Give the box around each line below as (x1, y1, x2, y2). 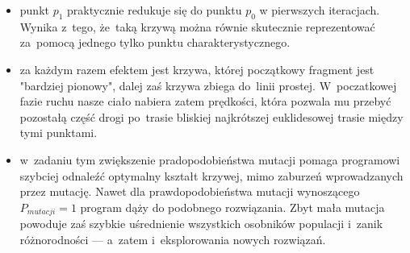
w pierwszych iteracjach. (259, 2, 380, 18)
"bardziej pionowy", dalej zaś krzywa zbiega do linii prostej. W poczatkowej (19, 77, 397, 93)
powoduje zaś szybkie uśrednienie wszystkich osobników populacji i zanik (19, 215, 383, 232)
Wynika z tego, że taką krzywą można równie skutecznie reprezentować (19, 18, 375, 35)
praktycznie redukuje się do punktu (67, 2, 242, 18)
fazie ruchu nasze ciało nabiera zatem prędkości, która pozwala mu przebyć (19, 93, 391, 110)
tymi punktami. (19, 124, 98, 141)
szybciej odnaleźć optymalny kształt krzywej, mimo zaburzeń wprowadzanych (19, 167, 404, 184)
